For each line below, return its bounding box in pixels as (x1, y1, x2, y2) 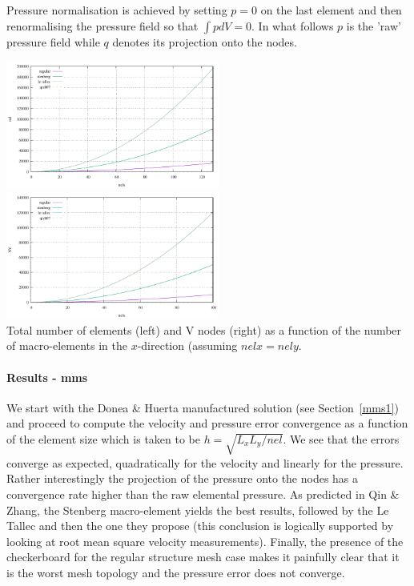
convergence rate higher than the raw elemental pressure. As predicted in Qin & (6, 485, 400, 502)
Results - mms (6, 368, 88, 385)
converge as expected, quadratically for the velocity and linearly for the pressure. (6, 454, 404, 471)
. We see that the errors (283, 431, 400, 448)
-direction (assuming (137, 337, 238, 354)
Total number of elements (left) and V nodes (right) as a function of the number (6, 321, 402, 338)
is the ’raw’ (346, 17, 401, 34)
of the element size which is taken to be (6, 431, 200, 448)
